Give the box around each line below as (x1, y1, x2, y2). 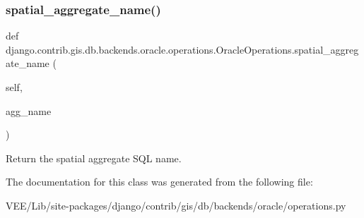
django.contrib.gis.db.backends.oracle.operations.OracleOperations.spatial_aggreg (6, 42, 359, 56)
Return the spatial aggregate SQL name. (6, 150, 182, 165)
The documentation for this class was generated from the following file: (6, 174, 313, 189)
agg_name (6, 103, 52, 118)
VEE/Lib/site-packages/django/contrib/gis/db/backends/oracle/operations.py (6, 198, 346, 212)
